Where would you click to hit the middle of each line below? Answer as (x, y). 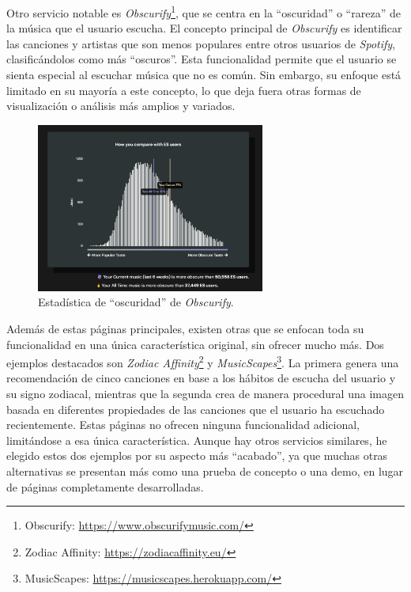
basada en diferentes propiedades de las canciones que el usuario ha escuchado (196, 409)
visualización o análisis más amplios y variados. (121, 106)
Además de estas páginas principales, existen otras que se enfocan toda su (185, 328)
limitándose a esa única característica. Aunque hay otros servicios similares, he (197, 440)
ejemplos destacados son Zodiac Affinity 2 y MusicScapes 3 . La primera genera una (203, 361)
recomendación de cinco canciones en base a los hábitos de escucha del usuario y (201, 378)
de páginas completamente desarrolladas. (105, 486)
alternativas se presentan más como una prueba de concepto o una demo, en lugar (205, 471)
